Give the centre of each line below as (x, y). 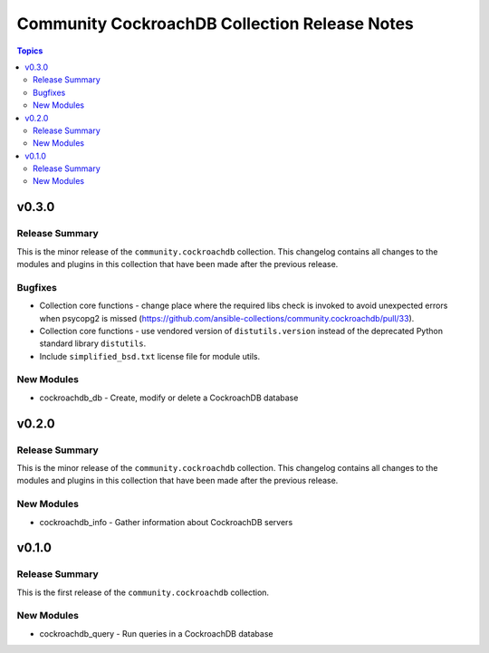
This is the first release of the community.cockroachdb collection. (143, 592)
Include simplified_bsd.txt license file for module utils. (150, 356)
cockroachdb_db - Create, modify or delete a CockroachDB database (169, 398)
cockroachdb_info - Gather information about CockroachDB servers (166, 522)
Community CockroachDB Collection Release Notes (215, 24)
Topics (30, 51)
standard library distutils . (93, 343)
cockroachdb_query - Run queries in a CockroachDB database (156, 633)
